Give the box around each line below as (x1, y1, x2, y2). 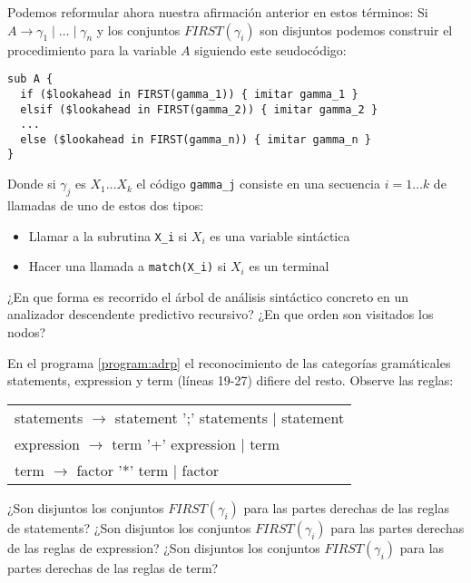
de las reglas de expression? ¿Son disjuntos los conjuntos (7, 538, 320, 557)
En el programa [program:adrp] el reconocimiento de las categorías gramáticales (7, 353, 451, 372)
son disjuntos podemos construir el (260, 20, 453, 39)
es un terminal (249, 257, 329, 276)
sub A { (7, 73, 54, 86)
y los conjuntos (96, 20, 181, 39)
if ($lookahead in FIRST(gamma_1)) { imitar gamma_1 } (20, 87, 358, 101)
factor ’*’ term (76, 459, 169, 481)
